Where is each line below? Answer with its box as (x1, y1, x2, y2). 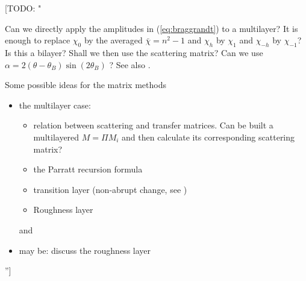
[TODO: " (5, 2, 42, 14)
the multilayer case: (19, 98, 91, 111)
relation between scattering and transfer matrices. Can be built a (33, 119, 273, 131)
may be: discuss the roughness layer (19, 244, 151, 256)
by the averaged (84, 34, 143, 46)
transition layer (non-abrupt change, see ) (33, 183, 187, 195)
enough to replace (5, 34, 70, 46)
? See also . (109, 58, 151, 71)
